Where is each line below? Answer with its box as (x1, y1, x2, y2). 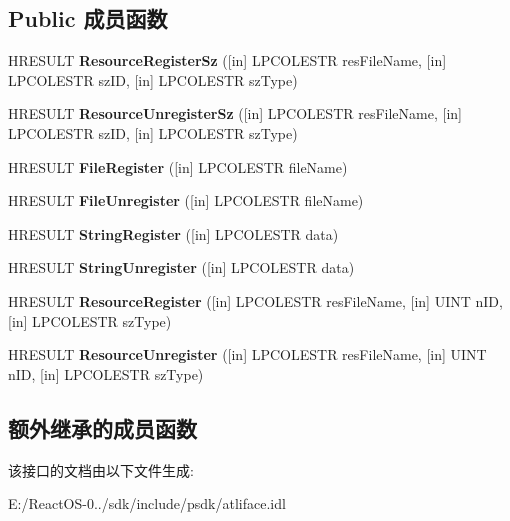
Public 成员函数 (8, 3, 168, 34)
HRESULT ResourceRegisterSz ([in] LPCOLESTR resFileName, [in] (8, 50, 447, 71)
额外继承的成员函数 (8, 412, 197, 443)
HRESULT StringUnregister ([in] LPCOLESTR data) (8, 257, 355, 278)
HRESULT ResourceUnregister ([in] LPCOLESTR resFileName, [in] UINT (8, 344, 487, 365)
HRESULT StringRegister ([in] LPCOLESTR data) (8, 223, 339, 244)
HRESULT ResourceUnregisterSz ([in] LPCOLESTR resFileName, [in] (8, 103, 462, 124)
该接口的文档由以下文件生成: (8, 459, 194, 480)
